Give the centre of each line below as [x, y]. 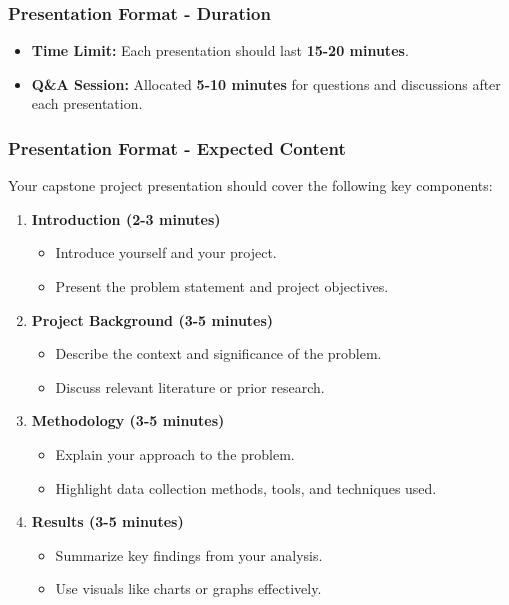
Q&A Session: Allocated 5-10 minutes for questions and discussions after [266, 83]
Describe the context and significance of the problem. [218, 353]
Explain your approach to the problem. [175, 453]
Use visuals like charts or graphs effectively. [188, 588]
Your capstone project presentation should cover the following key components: [250, 185]
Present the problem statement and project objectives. [222, 286]
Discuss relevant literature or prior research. [190, 386]
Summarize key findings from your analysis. [189, 554]
